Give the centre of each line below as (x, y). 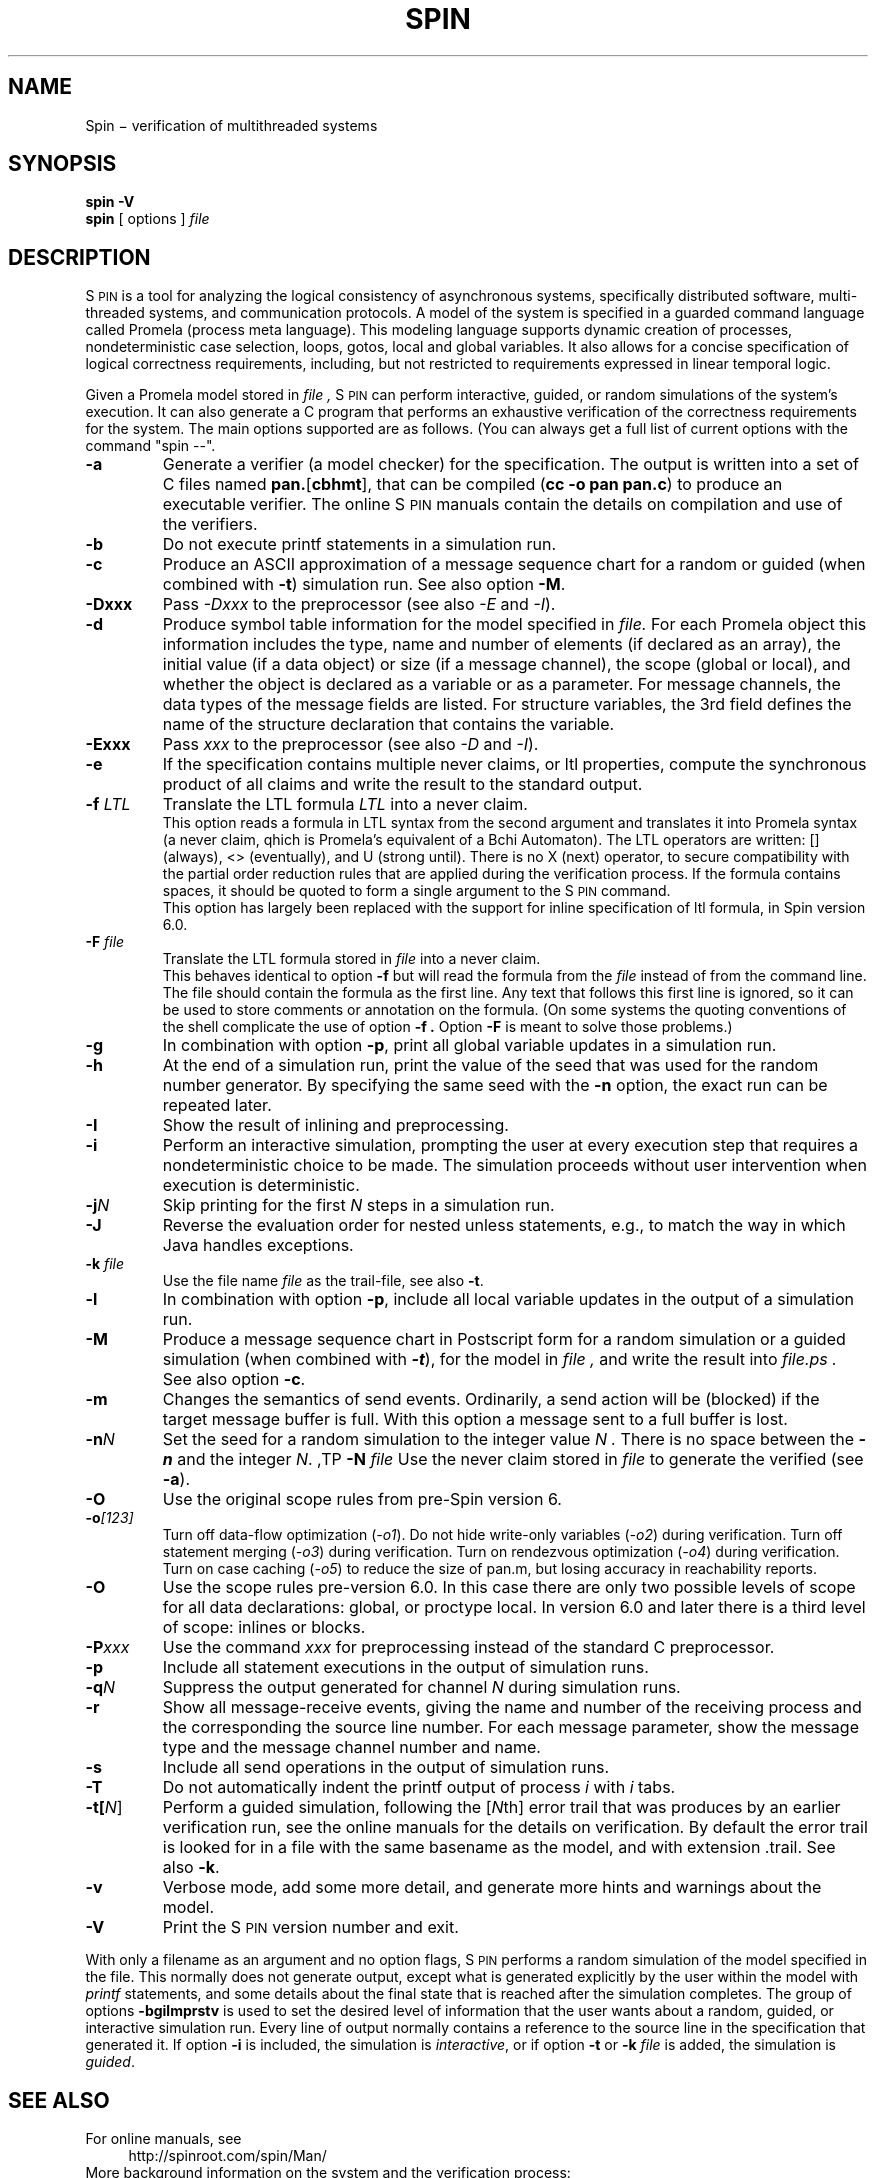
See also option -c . (234, 1379)
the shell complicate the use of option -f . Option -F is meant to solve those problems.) (447, 1027)
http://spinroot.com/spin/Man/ (227, 2156)
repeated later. (217, 1105)
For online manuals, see (163, 2139)
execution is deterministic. (261, 1185)
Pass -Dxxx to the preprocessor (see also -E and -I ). (359, 604)
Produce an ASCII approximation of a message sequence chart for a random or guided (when (514, 564)
